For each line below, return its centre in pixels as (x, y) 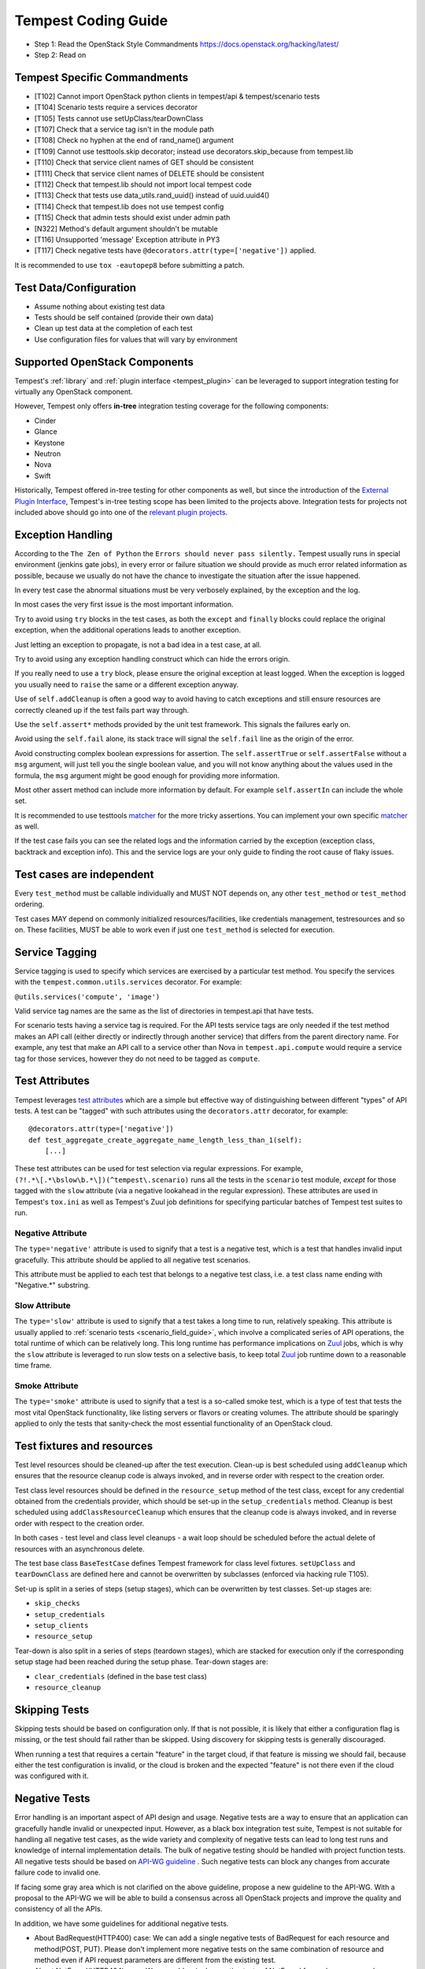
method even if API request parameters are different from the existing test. (155, 1960)
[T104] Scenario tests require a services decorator (116, 107)
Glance (46, 432)
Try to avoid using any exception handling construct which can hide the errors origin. (152, 659)
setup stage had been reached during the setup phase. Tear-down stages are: (141, 1662)
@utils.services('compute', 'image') (87, 997)
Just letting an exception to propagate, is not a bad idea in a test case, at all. (138, 644)
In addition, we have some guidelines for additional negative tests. (122, 1923)
